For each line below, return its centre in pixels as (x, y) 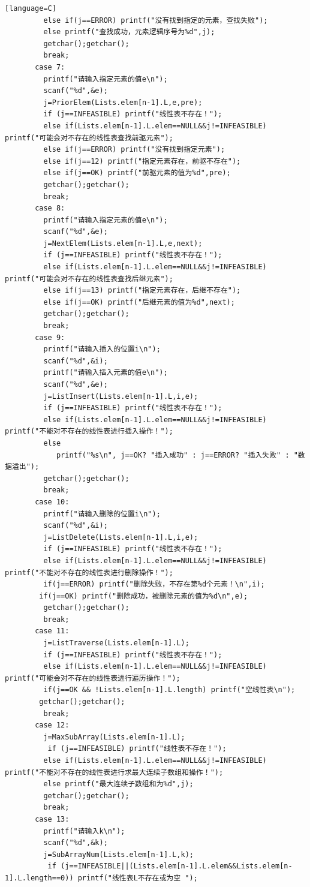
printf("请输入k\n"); (84, 831)
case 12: (52, 725)
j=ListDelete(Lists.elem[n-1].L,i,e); (121, 537)
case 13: (52, 819)
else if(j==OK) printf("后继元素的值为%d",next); (139, 302)
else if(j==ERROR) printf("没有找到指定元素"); (134, 150)
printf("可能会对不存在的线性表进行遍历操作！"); (93, 678)
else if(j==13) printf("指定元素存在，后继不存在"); (142, 291)
